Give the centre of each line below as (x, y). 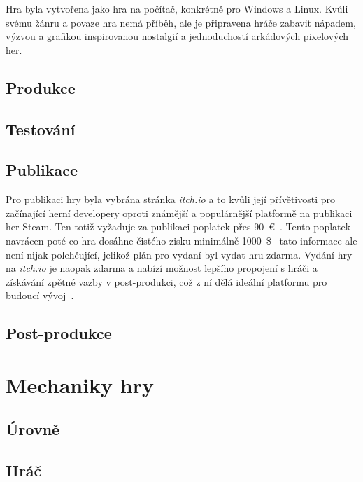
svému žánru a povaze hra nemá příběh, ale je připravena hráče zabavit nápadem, (181, 22)
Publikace (42, 170)
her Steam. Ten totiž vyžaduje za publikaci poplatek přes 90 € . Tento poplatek (178, 227)
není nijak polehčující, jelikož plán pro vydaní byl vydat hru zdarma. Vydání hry (179, 254)
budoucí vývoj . (40, 295)
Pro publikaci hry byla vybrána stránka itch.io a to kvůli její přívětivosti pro (171, 199)
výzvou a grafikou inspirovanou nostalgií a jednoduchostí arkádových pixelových (177, 36)
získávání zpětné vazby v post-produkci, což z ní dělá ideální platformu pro (166, 281)
